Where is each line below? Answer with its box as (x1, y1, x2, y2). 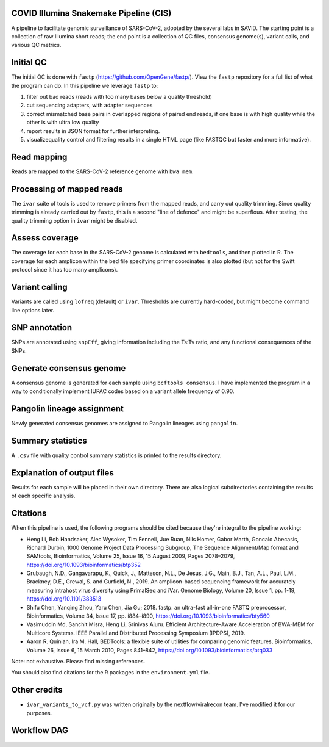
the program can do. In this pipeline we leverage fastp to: (11, 82, 158, 89)
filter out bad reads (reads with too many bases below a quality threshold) (26, 93, 213, 100)
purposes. (26, 709, 52, 716)
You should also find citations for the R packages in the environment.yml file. (11, 669, 210, 676)
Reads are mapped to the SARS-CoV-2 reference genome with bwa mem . (11, 168, 194, 175)
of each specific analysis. (11, 492, 76, 500)
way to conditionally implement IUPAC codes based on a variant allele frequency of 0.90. (11, 388, 235, 395)
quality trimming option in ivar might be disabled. (11, 217, 138, 224)
